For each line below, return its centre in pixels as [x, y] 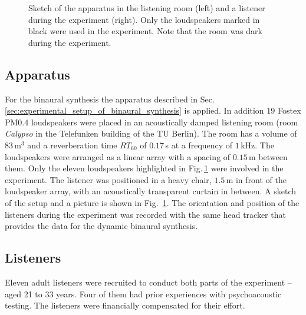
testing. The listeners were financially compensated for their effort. [125, 305]
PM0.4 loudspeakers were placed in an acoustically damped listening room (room [152, 122]
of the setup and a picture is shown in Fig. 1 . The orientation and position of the [152, 202]
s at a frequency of [199, 145]
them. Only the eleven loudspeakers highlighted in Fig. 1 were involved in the [144, 168]
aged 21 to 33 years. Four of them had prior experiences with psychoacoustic [143, 294]
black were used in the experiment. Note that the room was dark [145, 31]
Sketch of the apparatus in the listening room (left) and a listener [147, 8]
